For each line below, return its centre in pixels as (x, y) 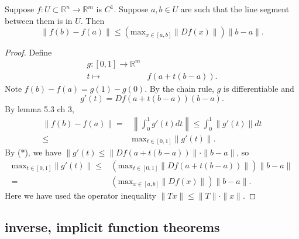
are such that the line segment (235, 9)
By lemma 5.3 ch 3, (39, 108)
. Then (92, 20)
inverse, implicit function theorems (112, 226)
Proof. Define (28, 52)
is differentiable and (259, 89)
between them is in (39, 20)
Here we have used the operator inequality (80, 195)
